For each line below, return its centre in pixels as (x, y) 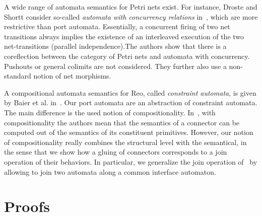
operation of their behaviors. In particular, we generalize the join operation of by (131, 161)
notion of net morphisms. (72, 76)
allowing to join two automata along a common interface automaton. (110, 171)
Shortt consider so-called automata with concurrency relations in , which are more (131, 16)
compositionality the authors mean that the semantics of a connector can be (122, 122)
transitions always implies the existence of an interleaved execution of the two (124, 36)
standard (18, 76)
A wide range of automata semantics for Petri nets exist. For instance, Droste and (131, 7)
